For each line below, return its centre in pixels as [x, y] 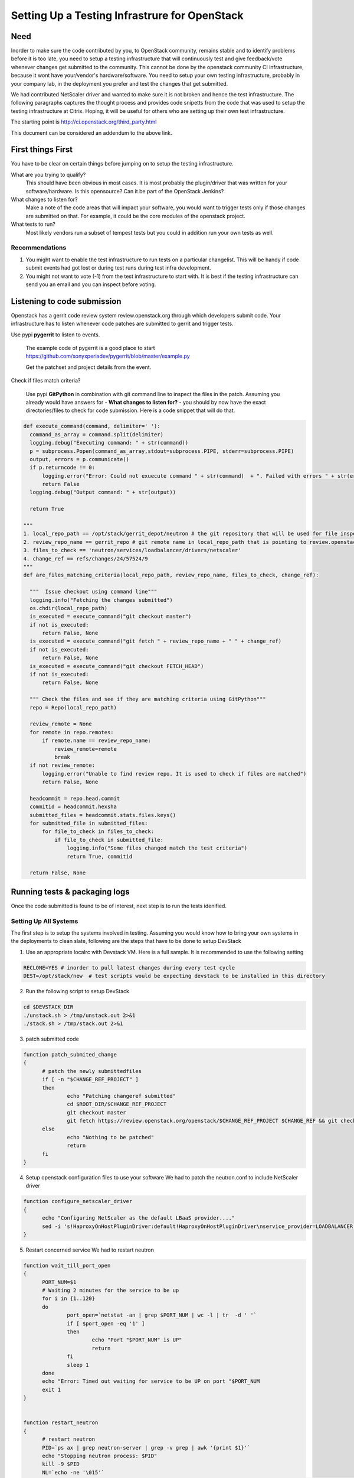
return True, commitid [100, 856]
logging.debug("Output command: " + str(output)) [103, 492]
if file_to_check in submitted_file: [109, 840]
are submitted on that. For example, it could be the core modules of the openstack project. [136, 216]
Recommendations [39, 248]
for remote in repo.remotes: [72, 732]
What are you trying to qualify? [48, 174]
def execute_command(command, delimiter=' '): [92, 426]
